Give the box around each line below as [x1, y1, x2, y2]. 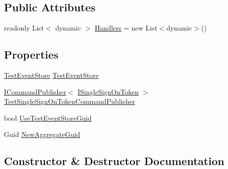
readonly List [4, 23, 44, 33]
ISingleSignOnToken [77, 86, 139, 97]
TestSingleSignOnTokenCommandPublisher [4, 96, 135, 106]
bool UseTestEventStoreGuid [4, 112, 92, 123]
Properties [4, 47, 59, 62]
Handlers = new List [94, 23, 157, 33]
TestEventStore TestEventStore [4, 70, 99, 80]
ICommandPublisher [4, 86, 66, 97]
